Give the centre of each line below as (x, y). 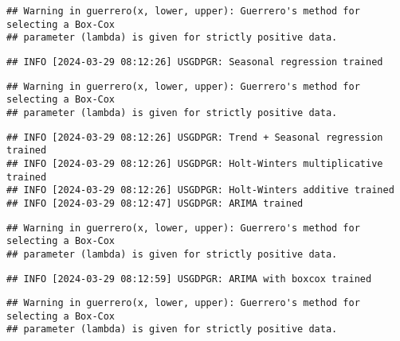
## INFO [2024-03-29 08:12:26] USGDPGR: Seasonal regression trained (195, 62)
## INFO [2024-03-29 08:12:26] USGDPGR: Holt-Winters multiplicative (195, 163)
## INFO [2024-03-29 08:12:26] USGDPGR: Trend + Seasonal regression (195, 137)
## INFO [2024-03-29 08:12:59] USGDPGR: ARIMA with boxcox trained (189, 279)
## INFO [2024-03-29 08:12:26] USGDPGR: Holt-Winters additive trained (200, 190)
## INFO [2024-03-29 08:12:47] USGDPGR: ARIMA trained (155, 203)
